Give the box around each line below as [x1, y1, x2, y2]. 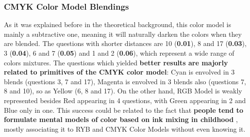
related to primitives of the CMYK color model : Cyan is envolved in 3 [4, 67, 235, 77]
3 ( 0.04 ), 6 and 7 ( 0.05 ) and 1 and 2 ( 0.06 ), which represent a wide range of [4, 48, 234, 58]
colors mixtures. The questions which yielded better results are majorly [4, 57, 228, 67]
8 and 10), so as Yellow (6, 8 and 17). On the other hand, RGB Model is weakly [4, 86, 242, 96]
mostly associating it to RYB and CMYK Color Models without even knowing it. [4, 123, 246, 134]
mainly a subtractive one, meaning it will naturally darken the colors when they [4, 29, 242, 39]
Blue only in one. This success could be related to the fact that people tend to [4, 105, 244, 115]
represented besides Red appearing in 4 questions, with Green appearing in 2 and [4, 95, 246, 105]
